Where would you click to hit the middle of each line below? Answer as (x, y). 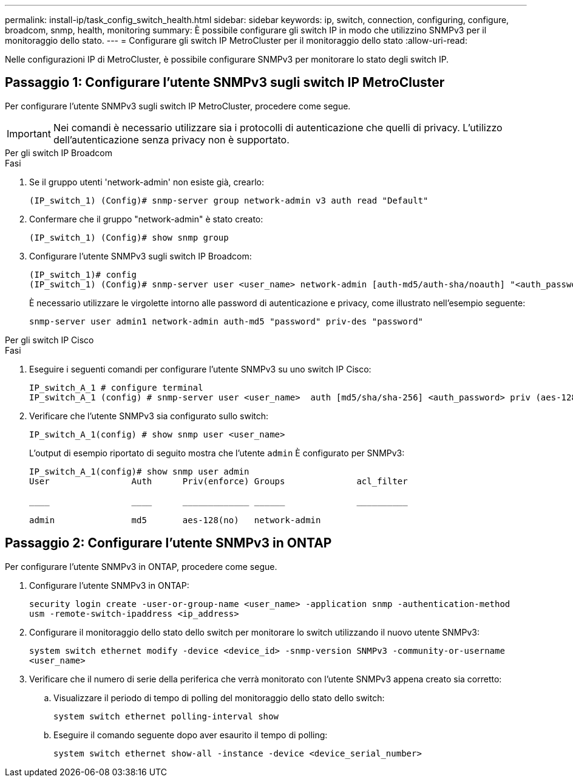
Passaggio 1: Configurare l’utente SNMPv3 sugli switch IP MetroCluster (225, 83)
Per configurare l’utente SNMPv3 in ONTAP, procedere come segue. (141, 566)
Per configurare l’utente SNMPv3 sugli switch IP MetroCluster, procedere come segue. (178, 106)
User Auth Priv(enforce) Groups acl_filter (219, 481)
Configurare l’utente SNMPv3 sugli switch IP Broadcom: (141, 256)
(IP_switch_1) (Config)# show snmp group (129, 237)
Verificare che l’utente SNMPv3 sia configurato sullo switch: (149, 416)
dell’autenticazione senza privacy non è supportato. (171, 139)
